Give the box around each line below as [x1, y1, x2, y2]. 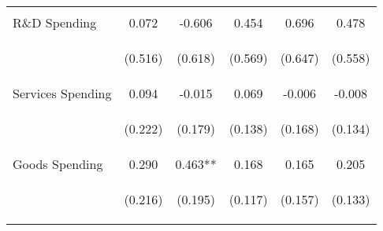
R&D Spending [13, 13, 97, 31]
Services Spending [13, 84, 112, 102]
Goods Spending [13, 155, 103, 173]
